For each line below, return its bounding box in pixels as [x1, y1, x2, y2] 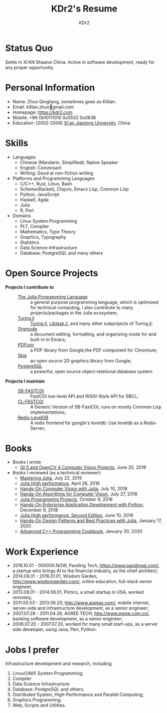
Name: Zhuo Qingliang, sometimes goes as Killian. [12, 98, 116, 104]
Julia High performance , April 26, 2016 [20, 480, 100, 486]
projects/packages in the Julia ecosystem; [30, 309, 118, 316]
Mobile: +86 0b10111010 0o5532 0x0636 [12, 114, 96, 120]
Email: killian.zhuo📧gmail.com [12, 104, 74, 110]
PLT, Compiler [20, 223, 49, 229]
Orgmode [18, 325, 38, 331]
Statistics [20, 239, 39, 245]
